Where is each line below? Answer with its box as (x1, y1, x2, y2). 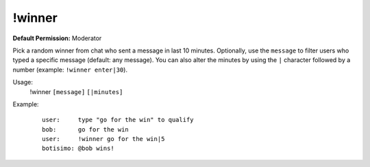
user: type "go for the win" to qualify (42, 116, 195, 124)
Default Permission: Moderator (12, 34, 102, 42)
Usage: (12, 78, 34, 87)
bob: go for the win (42, 125, 129, 133)
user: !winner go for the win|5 (42, 135, 165, 143)
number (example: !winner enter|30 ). (12, 65, 128, 74)
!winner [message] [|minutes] (29, 87, 123, 95)
